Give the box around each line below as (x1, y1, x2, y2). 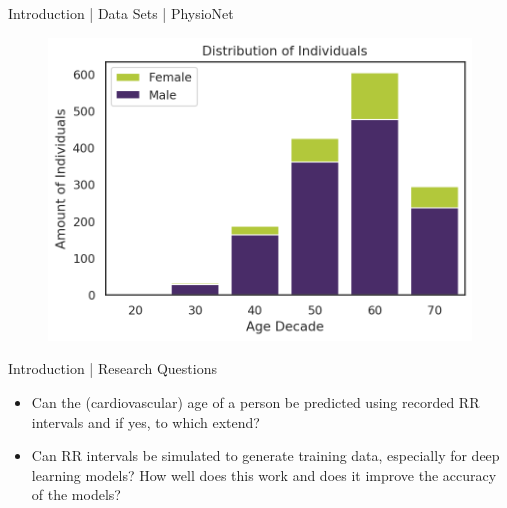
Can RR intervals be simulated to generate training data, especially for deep (31, 445, 500, 466)
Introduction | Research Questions (8, 358, 217, 379)
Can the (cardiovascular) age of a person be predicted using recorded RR (31, 392, 480, 413)
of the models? (31, 484, 121, 505)
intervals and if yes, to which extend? (31, 411, 260, 432)
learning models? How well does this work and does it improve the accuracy (31, 464, 497, 485)
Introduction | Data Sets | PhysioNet (8, 3, 234, 23)
